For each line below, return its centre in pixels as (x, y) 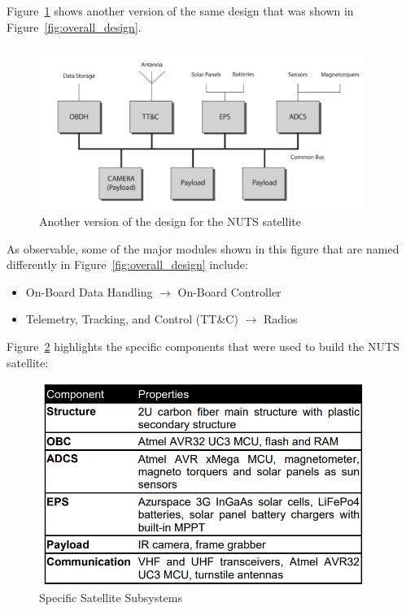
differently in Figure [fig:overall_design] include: (127, 264)
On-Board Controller (229, 291)
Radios (280, 319)
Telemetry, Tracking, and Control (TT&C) (132, 319)
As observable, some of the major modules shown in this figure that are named (203, 248)
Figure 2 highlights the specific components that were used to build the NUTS (203, 346)
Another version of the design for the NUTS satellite (170, 221)
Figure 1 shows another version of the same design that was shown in (180, 11)
